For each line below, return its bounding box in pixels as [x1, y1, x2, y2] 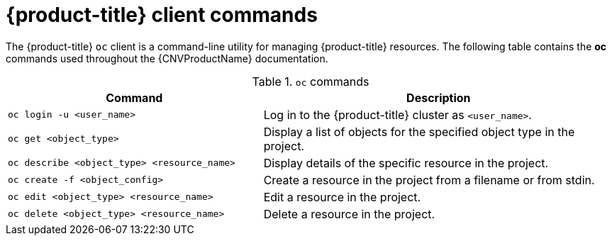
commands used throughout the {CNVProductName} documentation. [6, 52, 328, 65]
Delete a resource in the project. [263, 206, 435, 221]
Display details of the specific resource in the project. [263, 155, 549, 170]
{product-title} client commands [6, 3, 318, 27]
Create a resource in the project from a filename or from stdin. [263, 172, 595, 187]
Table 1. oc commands [252, 74, 369, 89]
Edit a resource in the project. [263, 189, 421, 204]
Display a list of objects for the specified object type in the [263, 124, 575, 139]
